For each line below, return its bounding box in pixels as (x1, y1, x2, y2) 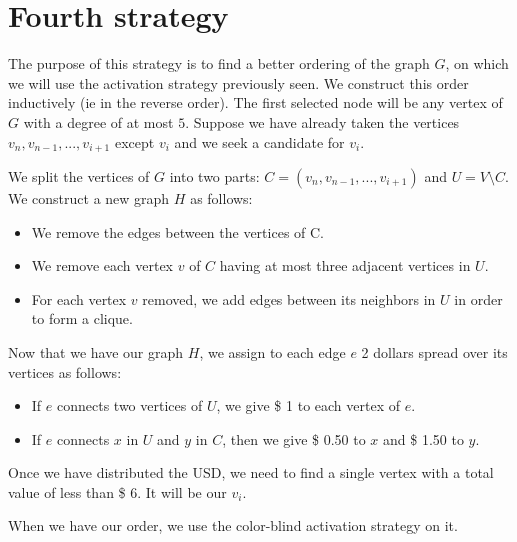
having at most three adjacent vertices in (219, 255, 471, 276)
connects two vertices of (56, 395, 203, 416)
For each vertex (31, 288, 127, 309)
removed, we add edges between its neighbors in (142, 288, 436, 309)
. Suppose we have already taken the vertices (185, 111, 460, 132)
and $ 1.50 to (383, 428, 464, 449)
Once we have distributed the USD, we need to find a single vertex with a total (8, 462, 494, 483)
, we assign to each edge (199, 341, 346, 362)
